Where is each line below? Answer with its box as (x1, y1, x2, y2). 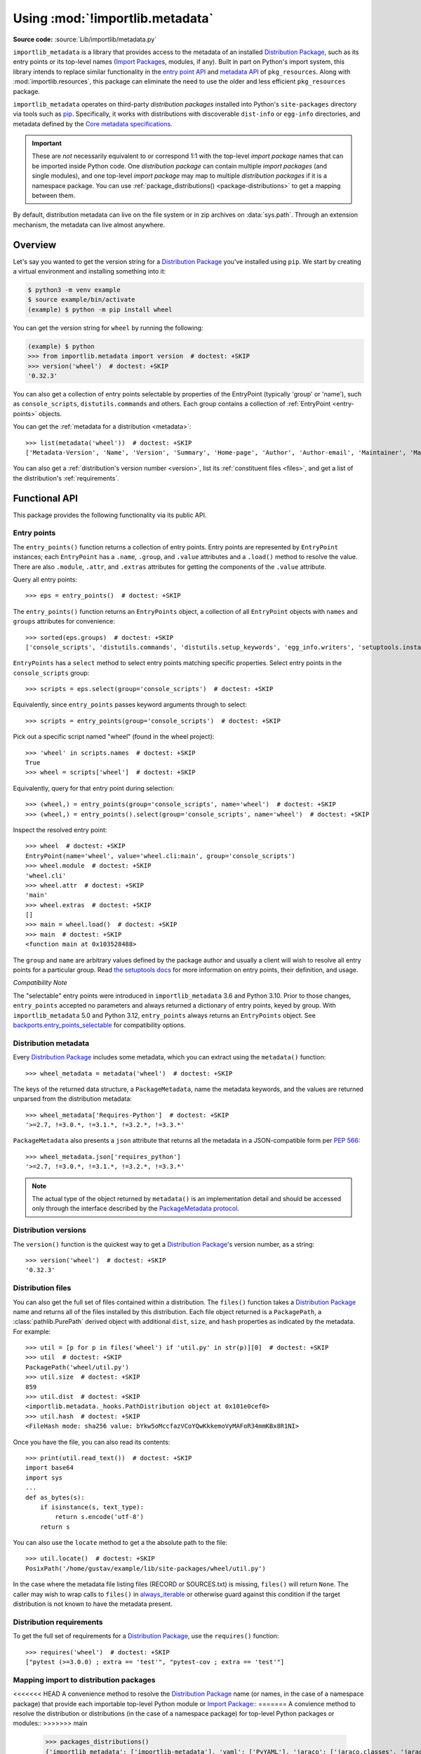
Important (32, 139, 62, 147)
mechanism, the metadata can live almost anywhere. (13, 220, 166, 229)
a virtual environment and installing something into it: (13, 267, 166, 276)
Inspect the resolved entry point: (13, 825, 107, 834)
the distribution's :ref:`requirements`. (13, 474, 119, 482)
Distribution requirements (13, 1617, 103, 1627)
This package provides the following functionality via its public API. (13, 511, 207, 519)
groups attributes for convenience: (13, 617, 115, 626)
